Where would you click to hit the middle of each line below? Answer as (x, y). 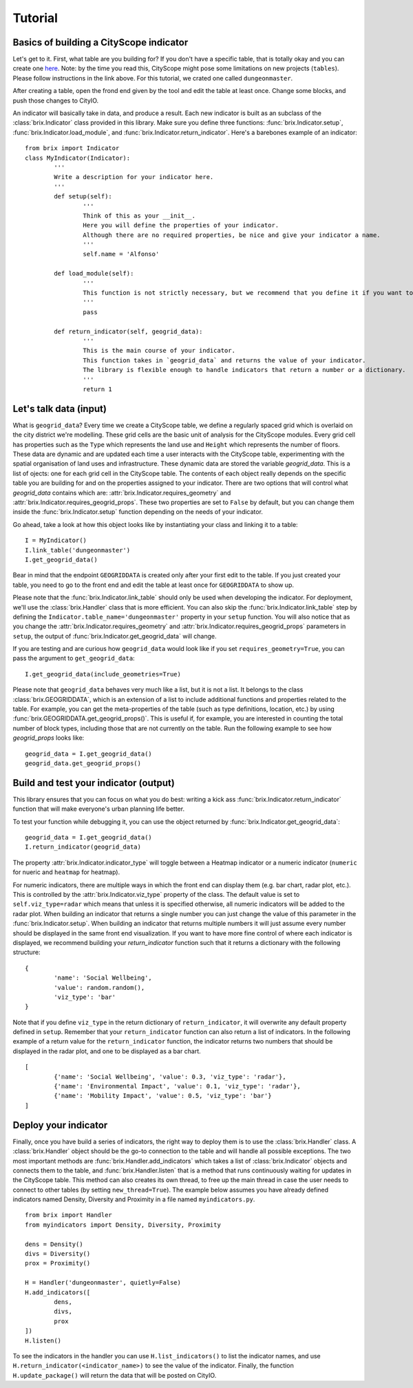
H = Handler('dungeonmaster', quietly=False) (103, 1283)
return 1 (98, 389)
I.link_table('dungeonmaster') (78, 550)
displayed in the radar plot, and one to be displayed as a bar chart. (107, 1051)
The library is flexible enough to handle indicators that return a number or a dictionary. (244, 370)
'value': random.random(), (99, 987)
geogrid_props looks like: (49, 738)
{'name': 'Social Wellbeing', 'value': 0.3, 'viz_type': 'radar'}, (170, 1077)
